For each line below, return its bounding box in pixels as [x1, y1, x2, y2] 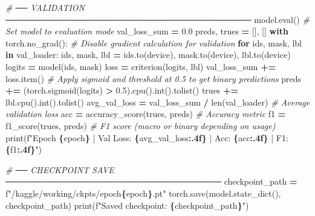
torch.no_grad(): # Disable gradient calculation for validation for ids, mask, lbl [5, 36, 302, 49]
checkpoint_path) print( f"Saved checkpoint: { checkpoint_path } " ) [5, 199, 249, 211]
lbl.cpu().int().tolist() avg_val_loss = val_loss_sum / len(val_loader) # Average [5, 95, 310, 108]
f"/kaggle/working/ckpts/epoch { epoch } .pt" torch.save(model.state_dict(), [5, 186, 281, 199]
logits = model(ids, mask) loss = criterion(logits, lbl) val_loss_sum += [5, 60, 276, 72]
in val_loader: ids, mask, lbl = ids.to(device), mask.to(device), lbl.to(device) [5, 48, 291, 61]
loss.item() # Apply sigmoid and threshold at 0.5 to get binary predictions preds [5, 72, 301, 84]
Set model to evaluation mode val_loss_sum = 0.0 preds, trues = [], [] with [5, 25, 288, 37]
